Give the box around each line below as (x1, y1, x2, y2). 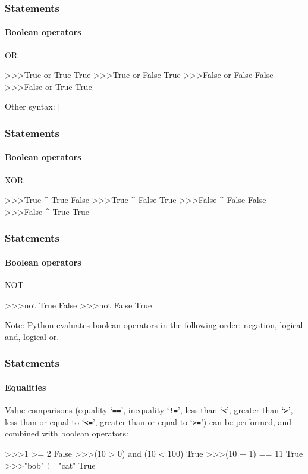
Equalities (5, 381, 46, 393)
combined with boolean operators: (5, 427, 128, 439)
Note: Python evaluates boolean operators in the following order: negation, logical (5, 319, 303, 331)
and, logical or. (5, 330, 59, 342)
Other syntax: (5, 100, 55, 113)
